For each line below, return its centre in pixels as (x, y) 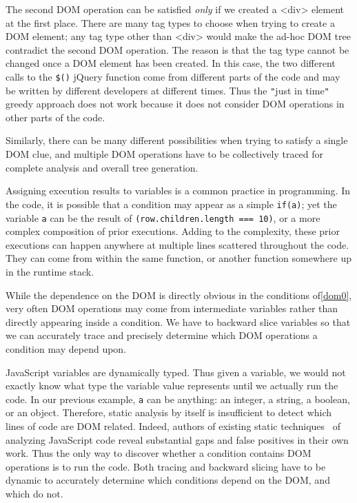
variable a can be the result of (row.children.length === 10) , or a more (163, 217)
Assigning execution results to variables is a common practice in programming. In (178, 191)
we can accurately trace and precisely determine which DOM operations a (162, 335)
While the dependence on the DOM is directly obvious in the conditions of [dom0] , (179, 295)
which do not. (34, 493)
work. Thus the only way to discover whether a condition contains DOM (159, 453)
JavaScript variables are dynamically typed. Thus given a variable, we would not (176, 372)
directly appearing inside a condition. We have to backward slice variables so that (178, 321)
